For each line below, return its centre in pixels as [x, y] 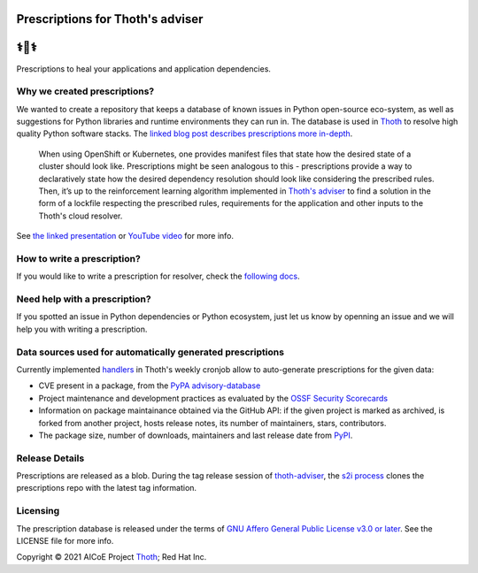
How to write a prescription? [78, 258]
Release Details [50, 458]
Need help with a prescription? [84, 299]
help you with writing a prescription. [82, 329]
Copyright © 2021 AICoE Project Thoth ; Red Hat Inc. [112, 557]
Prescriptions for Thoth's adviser [110, 19]
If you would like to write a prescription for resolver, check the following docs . [158, 276]
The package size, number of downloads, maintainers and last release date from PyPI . [196, 435]
